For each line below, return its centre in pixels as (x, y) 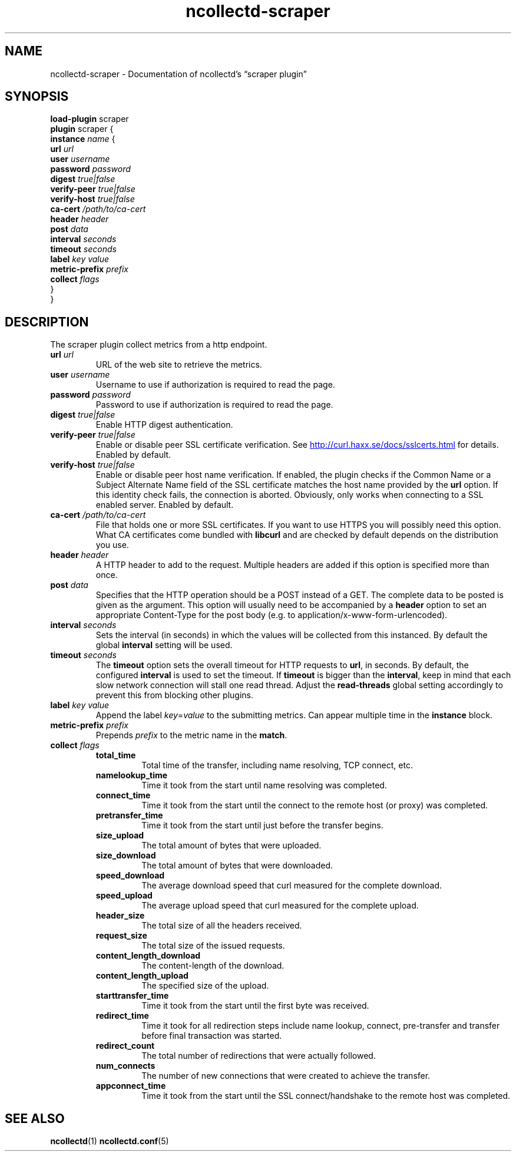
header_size (120, 916)
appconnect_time (131, 1086)
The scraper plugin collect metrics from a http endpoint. (159, 345)
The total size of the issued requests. (213, 946)
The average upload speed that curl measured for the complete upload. (280, 906)
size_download (126, 856)
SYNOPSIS (37, 97)
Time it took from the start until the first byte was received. (255, 1006)
